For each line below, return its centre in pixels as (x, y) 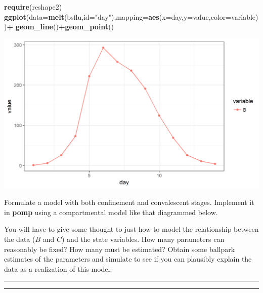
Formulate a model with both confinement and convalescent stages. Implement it (129, 202)
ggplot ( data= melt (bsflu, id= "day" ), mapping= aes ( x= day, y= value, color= (118, 16)
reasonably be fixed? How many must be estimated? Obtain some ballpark (120, 249)
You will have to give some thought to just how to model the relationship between (131, 229)
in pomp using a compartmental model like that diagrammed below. (111, 212)
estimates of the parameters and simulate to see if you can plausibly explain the (128, 259)
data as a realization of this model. (58, 268)
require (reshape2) (33, 7)
